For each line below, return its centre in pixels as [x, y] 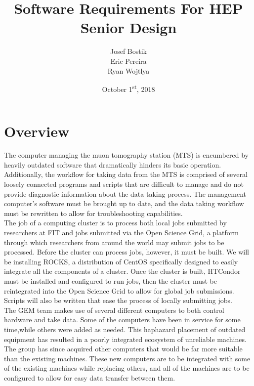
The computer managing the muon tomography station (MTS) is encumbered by [126, 155]
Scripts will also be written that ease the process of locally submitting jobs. [118, 300]
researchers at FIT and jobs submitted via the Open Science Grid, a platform [121, 233]
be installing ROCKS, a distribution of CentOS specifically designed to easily [121, 261]
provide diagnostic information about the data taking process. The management [125, 193]
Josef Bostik [128, 51]
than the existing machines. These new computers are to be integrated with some [127, 358]
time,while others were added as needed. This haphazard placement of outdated [125, 329]
